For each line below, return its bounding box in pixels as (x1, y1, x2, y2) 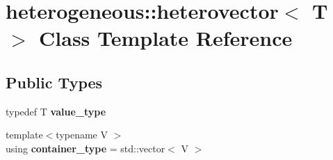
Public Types (6, 71, 103, 93)
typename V (56, 127, 108, 142)
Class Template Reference (39, 24, 293, 52)
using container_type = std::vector (6, 141, 165, 155)
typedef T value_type (6, 104, 106, 118)
